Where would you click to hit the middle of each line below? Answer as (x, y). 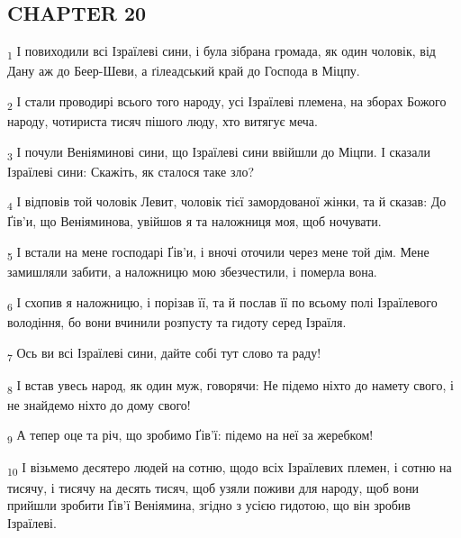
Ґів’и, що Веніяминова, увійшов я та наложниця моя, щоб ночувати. (194, 221)
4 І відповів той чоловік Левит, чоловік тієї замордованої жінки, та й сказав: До (227, 203)
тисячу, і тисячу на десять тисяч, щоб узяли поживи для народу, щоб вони (213, 487)
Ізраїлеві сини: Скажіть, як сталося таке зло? (131, 171)
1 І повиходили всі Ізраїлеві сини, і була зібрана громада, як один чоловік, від (221, 52)
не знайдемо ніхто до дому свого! (99, 404)
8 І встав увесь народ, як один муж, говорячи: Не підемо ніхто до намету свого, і (230, 386)
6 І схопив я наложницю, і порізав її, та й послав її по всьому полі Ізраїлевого (222, 303)
